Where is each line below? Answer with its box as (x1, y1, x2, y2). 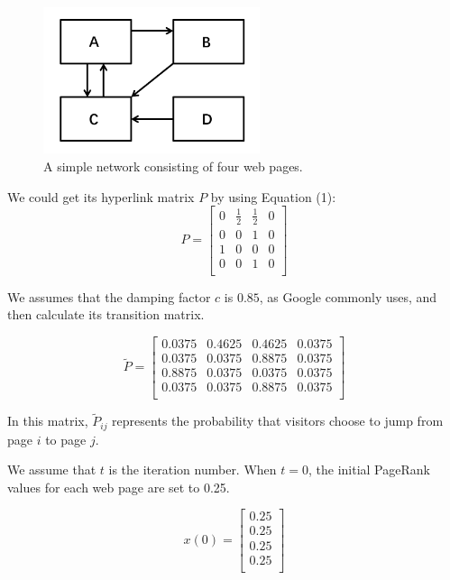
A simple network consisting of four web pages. (43, 156, 303, 175)
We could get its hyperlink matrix (7, 187, 195, 206)
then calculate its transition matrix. (7, 305, 205, 324)
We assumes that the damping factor (7, 287, 211, 306)
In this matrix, (7, 411, 88, 430)
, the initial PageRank (308, 460, 430, 479)
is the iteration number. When (108, 460, 277, 479)
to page (45, 429, 87, 448)
